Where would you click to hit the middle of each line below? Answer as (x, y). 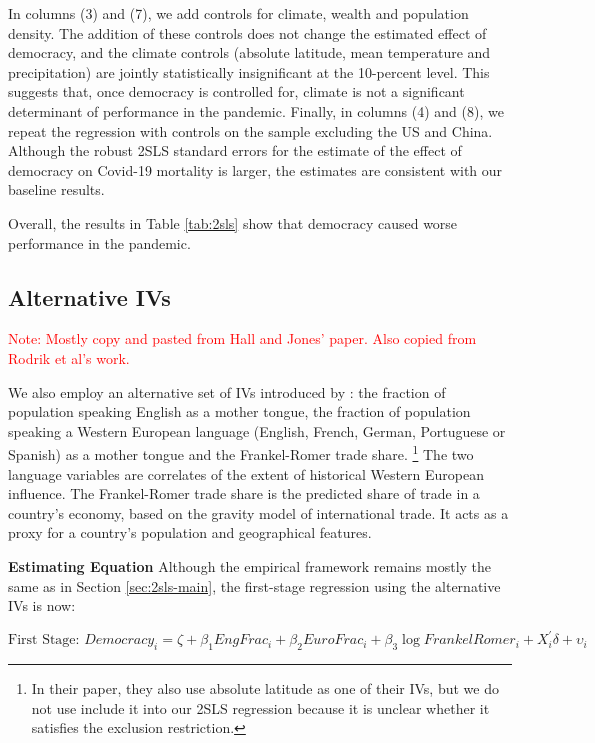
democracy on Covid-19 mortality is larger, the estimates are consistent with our (255, 169)
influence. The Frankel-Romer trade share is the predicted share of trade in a (244, 493)
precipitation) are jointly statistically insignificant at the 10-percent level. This (249, 71)
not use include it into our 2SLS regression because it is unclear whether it (260, 707)
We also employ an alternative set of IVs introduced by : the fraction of (227, 391)
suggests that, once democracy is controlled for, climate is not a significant (236, 91)
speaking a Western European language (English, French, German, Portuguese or (257, 430)
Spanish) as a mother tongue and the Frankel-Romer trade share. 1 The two (241, 452)
